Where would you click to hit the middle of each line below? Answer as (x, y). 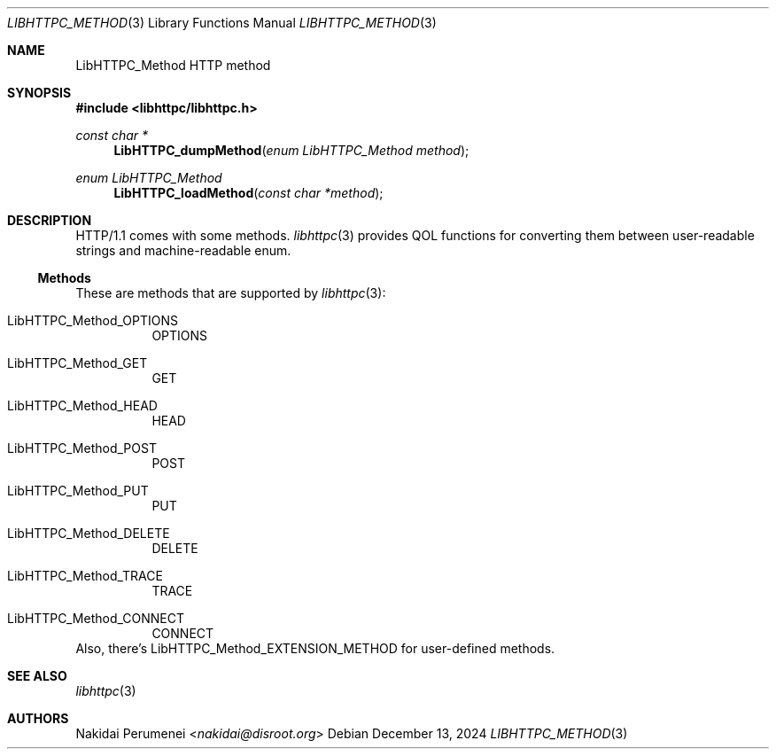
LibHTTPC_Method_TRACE (85, 576)
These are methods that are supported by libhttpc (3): (231, 293)
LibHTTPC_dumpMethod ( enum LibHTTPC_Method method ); (291, 150)
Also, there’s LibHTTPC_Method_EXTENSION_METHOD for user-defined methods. (315, 648)
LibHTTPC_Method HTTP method (173, 65)
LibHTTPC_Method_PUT (78, 491)
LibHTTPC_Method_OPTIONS (93, 320)
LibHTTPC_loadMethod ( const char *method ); (248, 193)
